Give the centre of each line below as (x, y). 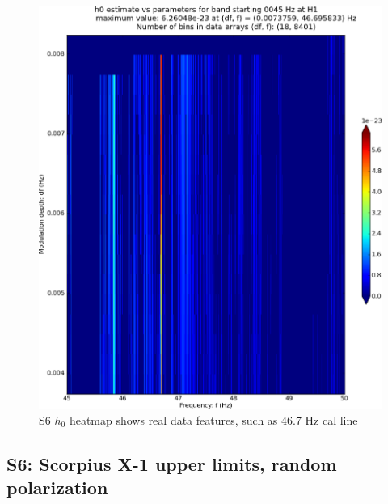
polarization (57, 487)
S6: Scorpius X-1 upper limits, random (172, 463)
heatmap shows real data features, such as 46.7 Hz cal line (213, 419)
